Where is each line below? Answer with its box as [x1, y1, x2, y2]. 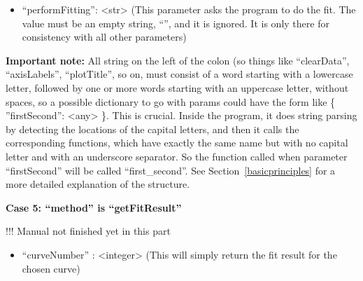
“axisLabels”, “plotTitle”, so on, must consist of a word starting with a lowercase [6, 67, 353, 81]
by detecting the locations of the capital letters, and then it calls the [6, 121, 299, 136]
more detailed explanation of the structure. [6, 177, 190, 191]
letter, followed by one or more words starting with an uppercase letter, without [6, 80, 349, 95]
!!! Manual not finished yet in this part [6, 224, 171, 238]
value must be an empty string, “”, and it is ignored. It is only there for [22, 15, 329, 30]
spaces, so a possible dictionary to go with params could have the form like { [6, 94, 336, 109]
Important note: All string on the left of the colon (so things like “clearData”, [6, 53, 350, 67]
